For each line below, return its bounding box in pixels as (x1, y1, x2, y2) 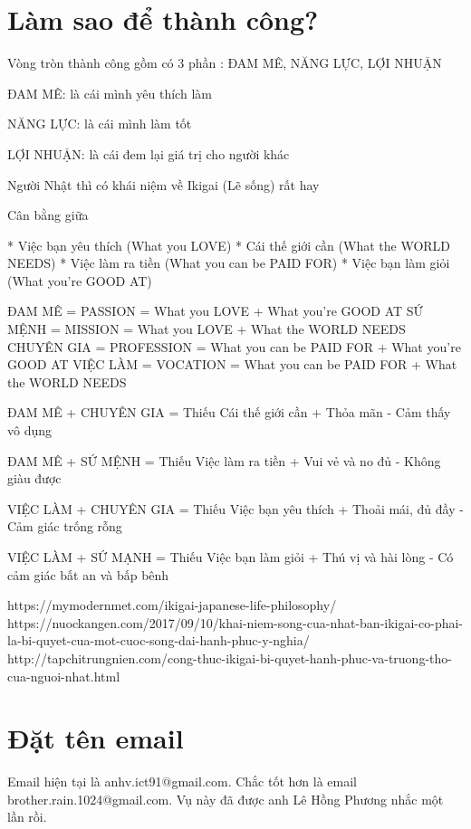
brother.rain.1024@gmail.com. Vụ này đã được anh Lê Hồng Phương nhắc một (7, 789, 444, 808)
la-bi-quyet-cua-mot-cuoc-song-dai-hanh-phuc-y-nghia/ (7, 631, 310, 650)
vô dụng (7, 421, 53, 440)
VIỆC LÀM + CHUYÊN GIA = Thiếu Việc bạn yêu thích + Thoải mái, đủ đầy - (7, 499, 464, 518)
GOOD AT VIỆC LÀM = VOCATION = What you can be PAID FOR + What (7, 355, 457, 374)
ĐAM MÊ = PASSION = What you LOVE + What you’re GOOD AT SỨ (7, 301, 424, 320)
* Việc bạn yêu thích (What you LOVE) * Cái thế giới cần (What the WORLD (7, 235, 451, 254)
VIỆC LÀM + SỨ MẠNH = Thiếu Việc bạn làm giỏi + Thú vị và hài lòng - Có (7, 548, 454, 566)
